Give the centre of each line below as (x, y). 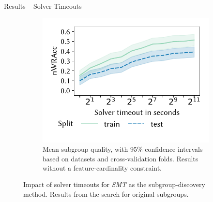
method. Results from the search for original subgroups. (106, 194)
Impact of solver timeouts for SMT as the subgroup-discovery (114, 184)
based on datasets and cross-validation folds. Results (121, 158)
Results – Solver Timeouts (43, 6)
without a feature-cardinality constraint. (102, 168)
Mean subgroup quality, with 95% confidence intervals (123, 149)
